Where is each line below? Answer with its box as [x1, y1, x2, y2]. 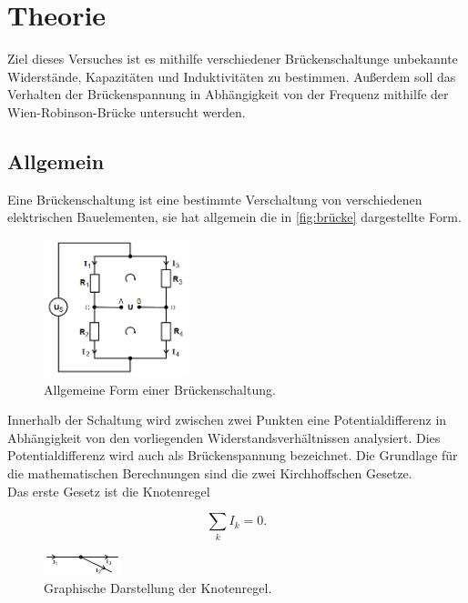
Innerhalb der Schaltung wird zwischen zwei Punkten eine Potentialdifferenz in [7, 410, 447, 429]
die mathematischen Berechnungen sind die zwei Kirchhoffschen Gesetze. [7, 464, 412, 483]
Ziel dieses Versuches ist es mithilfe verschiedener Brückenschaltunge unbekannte [7, 49, 458, 68]
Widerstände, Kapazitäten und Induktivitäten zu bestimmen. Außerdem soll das [7, 66, 456, 85]
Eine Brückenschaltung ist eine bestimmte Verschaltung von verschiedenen [7, 189, 422, 208]
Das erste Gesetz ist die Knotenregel [7, 481, 210, 500]
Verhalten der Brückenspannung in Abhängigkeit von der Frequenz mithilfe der [7, 85, 449, 104]
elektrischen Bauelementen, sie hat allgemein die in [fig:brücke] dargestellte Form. [7, 207, 462, 226]
